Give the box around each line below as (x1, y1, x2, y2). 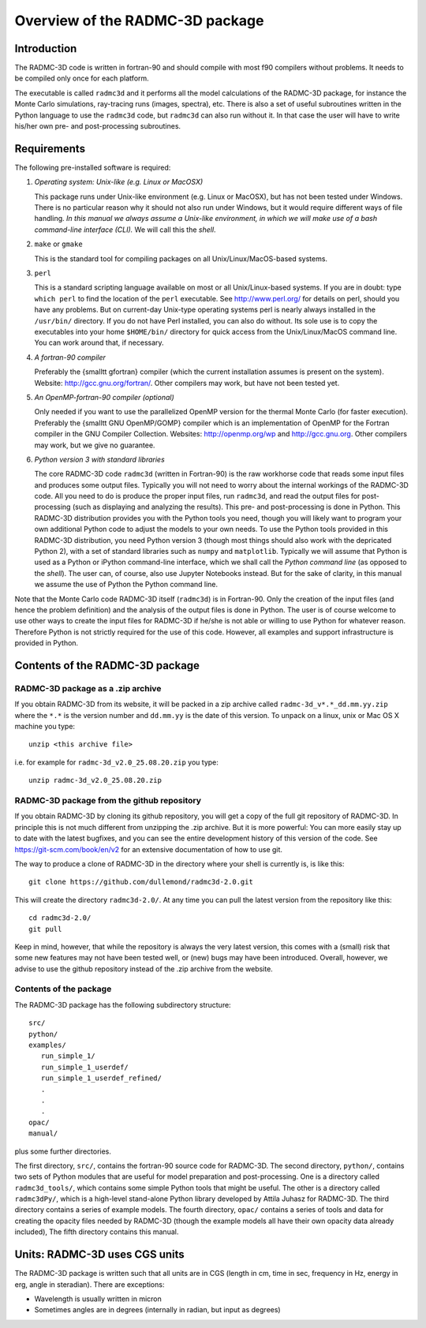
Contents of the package (14, 983, 112, 994)
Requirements (14, 142, 86, 155)
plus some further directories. (14, 1147, 112, 1156)
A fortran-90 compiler (34, 352, 106, 362)
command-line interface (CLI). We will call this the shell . (34, 225, 216, 234)
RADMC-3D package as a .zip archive (14, 683, 162, 694)
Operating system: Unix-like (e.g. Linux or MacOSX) (34, 178, 204, 187)
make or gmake (34, 239, 83, 249)
